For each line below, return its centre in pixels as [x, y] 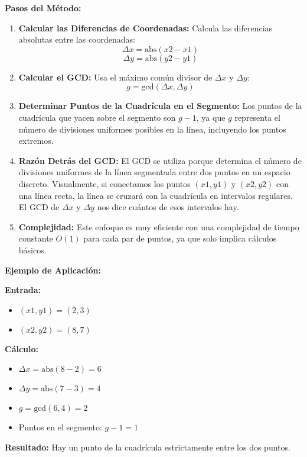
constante [36, 238]
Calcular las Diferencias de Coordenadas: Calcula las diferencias [146, 28]
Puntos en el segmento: [60, 427]
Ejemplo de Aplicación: [53, 270]
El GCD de [39, 207]
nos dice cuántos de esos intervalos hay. [168, 207]
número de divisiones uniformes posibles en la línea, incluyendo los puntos [152, 129]
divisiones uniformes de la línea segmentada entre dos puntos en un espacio [154, 172]
